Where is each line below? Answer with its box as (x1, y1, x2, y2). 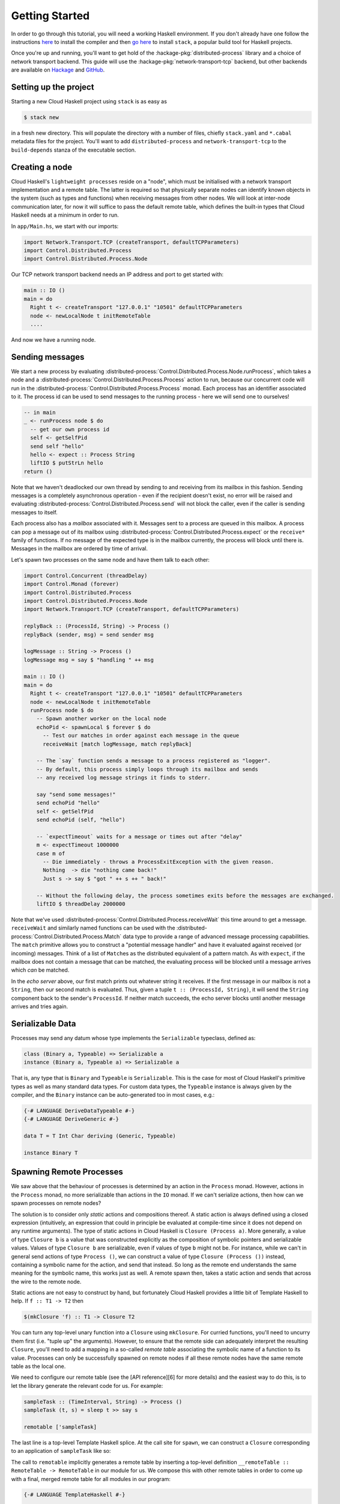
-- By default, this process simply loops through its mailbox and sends (36, 766, 258, 772)
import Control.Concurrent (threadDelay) (23, 572, 148, 579)
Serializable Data (11, 1019, 76, 1029)
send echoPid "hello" (36, 800, 100, 806)
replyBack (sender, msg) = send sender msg (23, 631, 154, 638)
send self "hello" (30, 443, 84, 449)
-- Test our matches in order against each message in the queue (43, 732, 240, 739)
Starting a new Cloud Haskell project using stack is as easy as (11, 98, 168, 105)
